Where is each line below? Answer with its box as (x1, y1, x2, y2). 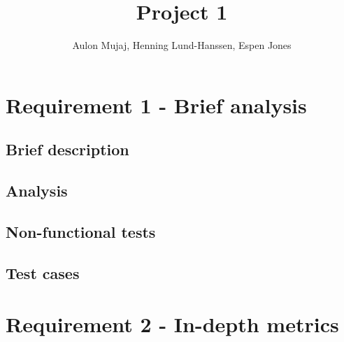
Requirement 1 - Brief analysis (6, 90, 307, 119)
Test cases (6, 262, 80, 283)
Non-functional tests (6, 220, 156, 242)
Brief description (6, 138, 129, 160)
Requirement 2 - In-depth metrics (6, 310, 339, 339)
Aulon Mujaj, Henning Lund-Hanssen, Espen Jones (72, 38, 292, 52)
